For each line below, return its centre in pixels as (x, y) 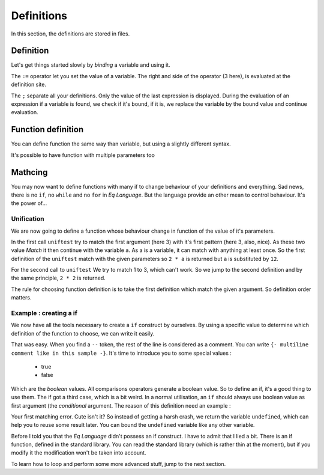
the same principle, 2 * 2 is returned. (58, 278)
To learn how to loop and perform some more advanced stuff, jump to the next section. (118, 464)
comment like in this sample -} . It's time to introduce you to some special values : (121, 353)
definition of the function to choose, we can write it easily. (83, 333)
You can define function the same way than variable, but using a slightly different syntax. (121, 144)
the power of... (29, 203)
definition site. (28, 85)
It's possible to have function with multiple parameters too (83, 155)
